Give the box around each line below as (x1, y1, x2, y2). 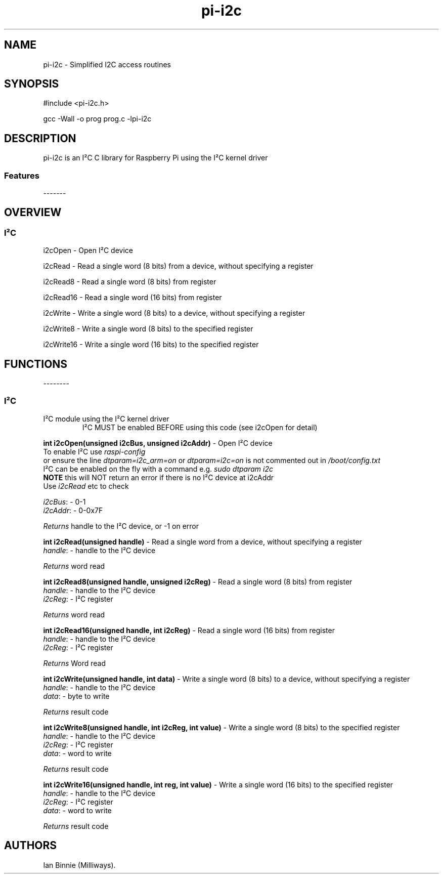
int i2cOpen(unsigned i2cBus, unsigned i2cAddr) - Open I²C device (43, 438, 273, 447)
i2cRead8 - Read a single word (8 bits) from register (43, 277, 216, 286)
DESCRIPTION (4, 132, 76, 145)
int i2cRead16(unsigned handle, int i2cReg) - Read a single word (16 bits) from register (43, 625, 335, 635)
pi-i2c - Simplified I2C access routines (43, 60, 171, 69)
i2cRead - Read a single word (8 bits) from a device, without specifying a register (43, 262, 314, 271)
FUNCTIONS (4, 357, 68, 370)
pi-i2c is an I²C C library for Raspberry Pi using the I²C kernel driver (43, 153, 268, 162)
